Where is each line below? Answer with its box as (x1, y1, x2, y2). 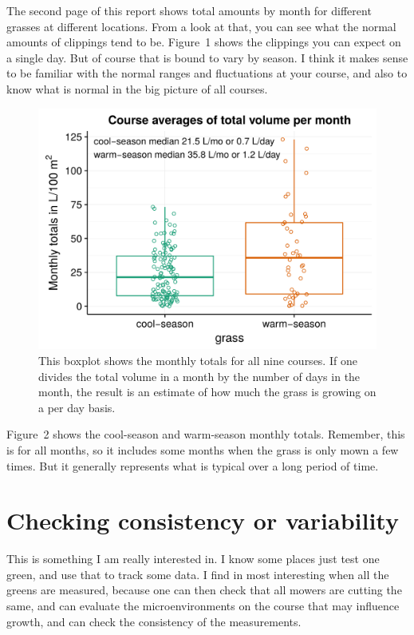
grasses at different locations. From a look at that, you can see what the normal (6, 18, 396, 34)
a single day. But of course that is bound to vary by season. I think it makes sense (6, 49, 408, 65)
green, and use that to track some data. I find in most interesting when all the (6, 566, 389, 582)
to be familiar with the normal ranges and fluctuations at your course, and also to (6, 65, 408, 81)
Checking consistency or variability (6, 504, 399, 537)
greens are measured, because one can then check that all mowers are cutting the (6, 581, 402, 598)
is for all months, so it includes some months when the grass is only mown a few (6, 441, 399, 458)
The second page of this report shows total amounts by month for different (6, 2, 372, 18)
